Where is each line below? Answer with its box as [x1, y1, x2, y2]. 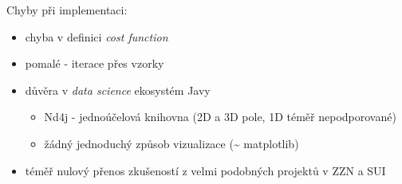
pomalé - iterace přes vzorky [25, 55, 164, 72]
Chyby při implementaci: [6, 2, 128, 18]
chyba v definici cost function [25, 28, 168, 45]
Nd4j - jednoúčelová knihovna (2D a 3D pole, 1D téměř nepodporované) [44, 108, 396, 125]
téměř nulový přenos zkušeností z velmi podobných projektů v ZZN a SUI [25, 162, 386, 178]
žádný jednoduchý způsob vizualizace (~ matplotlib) [44, 135, 299, 151]
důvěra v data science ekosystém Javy [25, 81, 211, 98]
